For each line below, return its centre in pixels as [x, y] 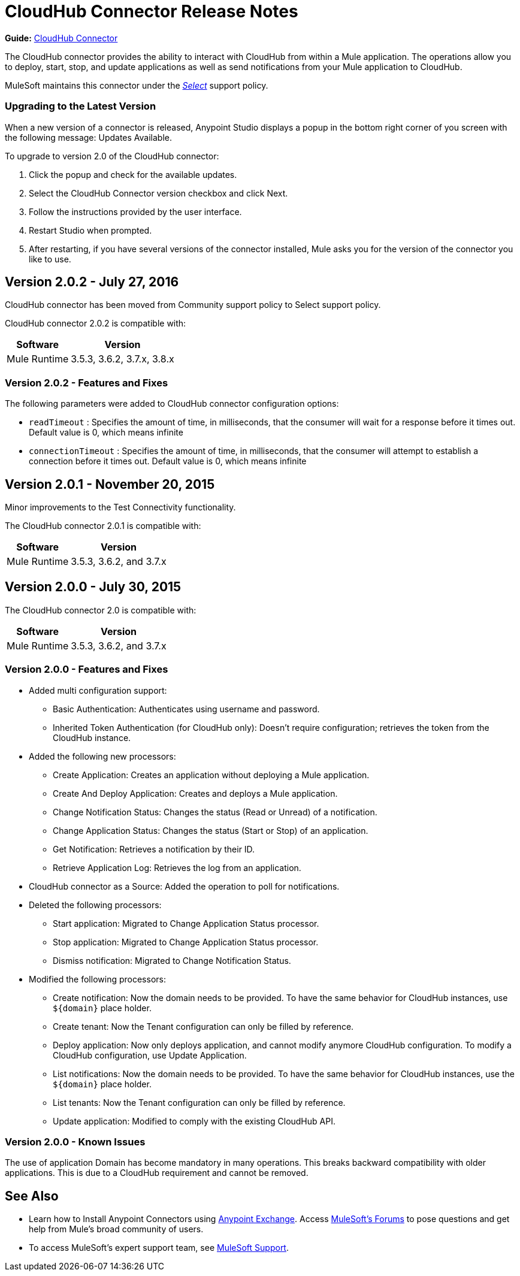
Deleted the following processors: [95, 905]
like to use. [50, 259]
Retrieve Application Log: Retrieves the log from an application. [177, 867]
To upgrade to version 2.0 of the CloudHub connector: [112, 156]
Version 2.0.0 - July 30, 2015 [93, 587]
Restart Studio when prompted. [90, 230]
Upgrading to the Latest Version [81, 106]
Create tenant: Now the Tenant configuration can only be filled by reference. [203, 1026]
